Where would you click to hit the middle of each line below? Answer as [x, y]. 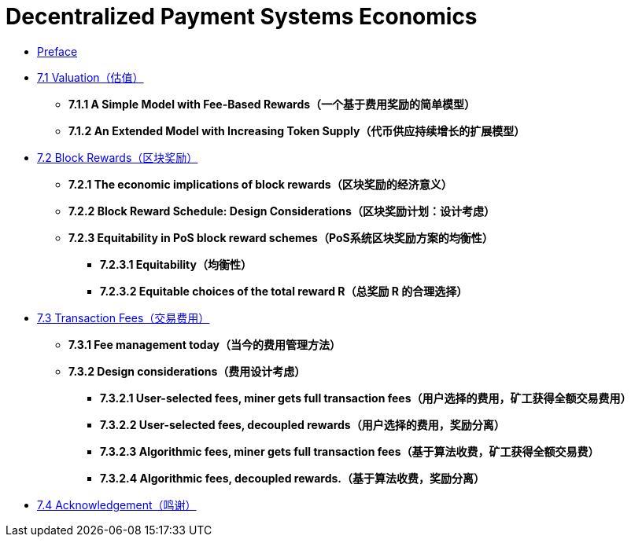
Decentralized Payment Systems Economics [242, 17]
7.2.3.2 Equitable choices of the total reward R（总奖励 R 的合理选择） [284, 291]
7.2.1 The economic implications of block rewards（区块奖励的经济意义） [260, 184]
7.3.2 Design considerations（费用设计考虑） [187, 371]
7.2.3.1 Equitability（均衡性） [176, 264]
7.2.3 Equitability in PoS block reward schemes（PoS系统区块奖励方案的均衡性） [281, 237]
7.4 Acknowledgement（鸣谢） [117, 504]
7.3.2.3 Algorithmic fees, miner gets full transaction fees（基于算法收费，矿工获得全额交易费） [350, 451]
